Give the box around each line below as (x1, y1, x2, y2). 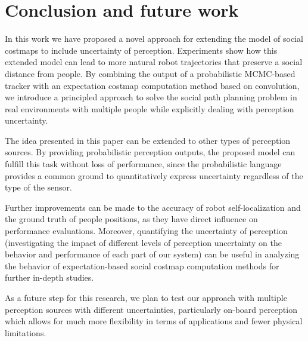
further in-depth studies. (5, 271, 94, 284)
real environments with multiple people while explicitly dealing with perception (5, 102, 294, 115)
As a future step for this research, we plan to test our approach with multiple (5, 291, 287, 303)
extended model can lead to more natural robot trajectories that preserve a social (5, 56, 303, 68)
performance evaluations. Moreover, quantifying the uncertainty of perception (5, 225, 288, 237)
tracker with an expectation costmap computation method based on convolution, (5, 79, 300, 91)
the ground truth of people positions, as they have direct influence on (5, 213, 258, 225)
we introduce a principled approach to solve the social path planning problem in (5, 91, 297, 103)
